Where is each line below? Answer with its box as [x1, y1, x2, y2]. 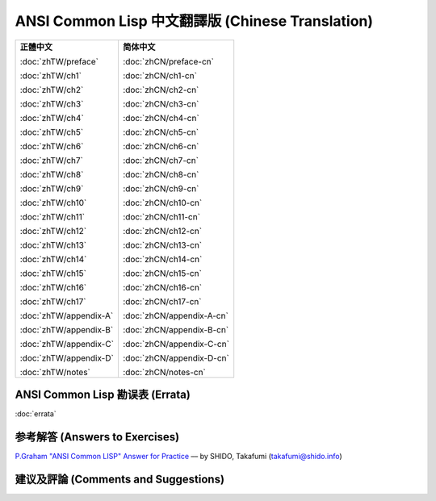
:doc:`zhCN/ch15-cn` [122, 267, 202, 278]
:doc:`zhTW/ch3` [19, 98, 84, 109]
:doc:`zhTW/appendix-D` [19, 352, 115, 363]
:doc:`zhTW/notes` [19, 366, 90, 378]
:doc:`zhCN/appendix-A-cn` [122, 310, 229, 321]
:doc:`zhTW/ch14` [19, 253, 87, 265]
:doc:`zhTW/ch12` [19, 225, 87, 236]
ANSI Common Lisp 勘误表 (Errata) [15, 387, 191, 401]
